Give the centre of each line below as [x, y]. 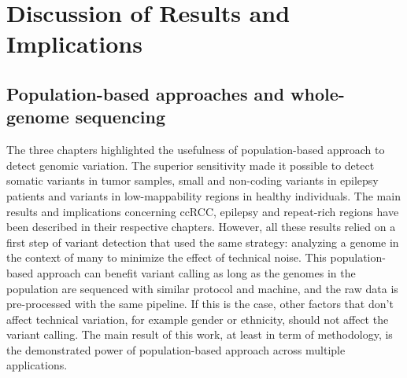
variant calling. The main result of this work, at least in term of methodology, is [200, 334]
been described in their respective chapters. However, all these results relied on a [201, 227]
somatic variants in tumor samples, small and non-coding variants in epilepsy [192, 180]
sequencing [120, 117]
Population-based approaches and [146, 93]
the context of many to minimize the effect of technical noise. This [166, 257]
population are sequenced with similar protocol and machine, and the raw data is [202, 288]
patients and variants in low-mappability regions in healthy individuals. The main [203, 195]
